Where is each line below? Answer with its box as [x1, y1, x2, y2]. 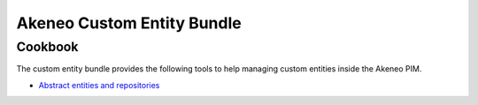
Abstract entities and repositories [38, 79, 160, 90]
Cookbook [16, 39, 79, 55]
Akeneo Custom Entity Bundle [16, 13, 243, 33]
